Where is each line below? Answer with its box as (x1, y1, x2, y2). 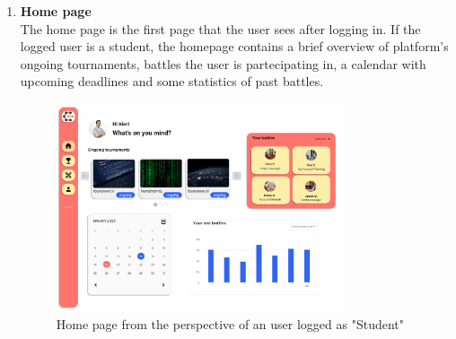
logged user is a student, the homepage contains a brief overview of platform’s (20, 37, 449, 56)
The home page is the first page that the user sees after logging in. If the (20, 19, 421, 38)
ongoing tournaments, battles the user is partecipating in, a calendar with (20, 54, 426, 73)
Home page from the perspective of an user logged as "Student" (56, 314, 405, 333)
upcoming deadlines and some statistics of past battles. (20, 72, 324, 91)
